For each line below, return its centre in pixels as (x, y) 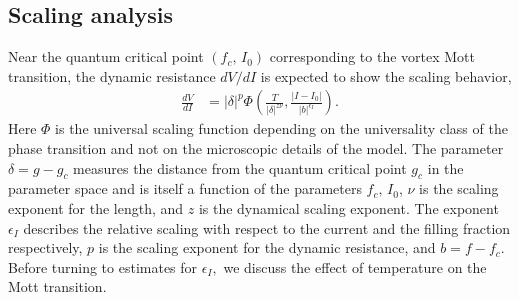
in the (445, 167)
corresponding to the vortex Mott (372, 56)
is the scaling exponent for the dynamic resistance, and (267, 247)
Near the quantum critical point (106, 56)
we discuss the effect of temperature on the (355, 266)
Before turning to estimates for (103, 266)
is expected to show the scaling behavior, (386, 75)
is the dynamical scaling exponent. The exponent (348, 208)
